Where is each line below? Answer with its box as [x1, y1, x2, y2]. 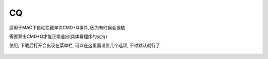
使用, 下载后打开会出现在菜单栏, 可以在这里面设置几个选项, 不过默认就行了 [9, 42, 160, 49]
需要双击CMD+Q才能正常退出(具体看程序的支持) [9, 33, 108, 39]
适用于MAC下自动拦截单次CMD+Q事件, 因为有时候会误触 [9, 25, 125, 30]
